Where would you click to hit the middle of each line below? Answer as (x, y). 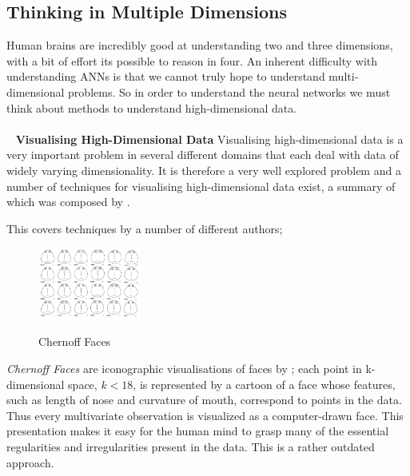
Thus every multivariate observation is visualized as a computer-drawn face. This (205, 415)
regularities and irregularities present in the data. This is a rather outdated (191, 446)
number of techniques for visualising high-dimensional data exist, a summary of (201, 186)
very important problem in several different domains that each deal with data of (203, 155)
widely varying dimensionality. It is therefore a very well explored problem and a (204, 170)
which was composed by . (68, 202)
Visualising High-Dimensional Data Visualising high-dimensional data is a (209, 139)
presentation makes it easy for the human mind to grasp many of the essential (198, 431)
